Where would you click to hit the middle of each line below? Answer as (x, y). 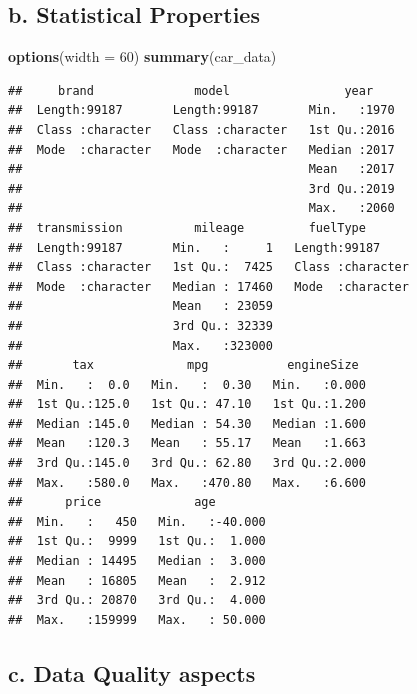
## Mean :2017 (201, 169)
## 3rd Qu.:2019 (201, 188)
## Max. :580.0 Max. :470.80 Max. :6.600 (187, 482)
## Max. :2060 (201, 208)
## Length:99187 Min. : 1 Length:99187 (194, 247)
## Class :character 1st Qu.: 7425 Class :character (208, 267)
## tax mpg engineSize (183, 365)
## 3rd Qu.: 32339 (140, 325)
